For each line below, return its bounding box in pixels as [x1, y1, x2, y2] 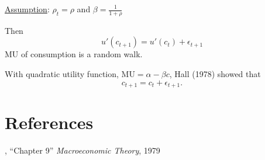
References [5, 110, 94, 134]
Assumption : [5, 3, 50, 15]
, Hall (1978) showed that [169, 68, 261, 80]
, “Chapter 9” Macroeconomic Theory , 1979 [5, 144, 160, 156]
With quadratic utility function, [5, 68, 119, 80]
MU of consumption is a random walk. [5, 48, 143, 60]
